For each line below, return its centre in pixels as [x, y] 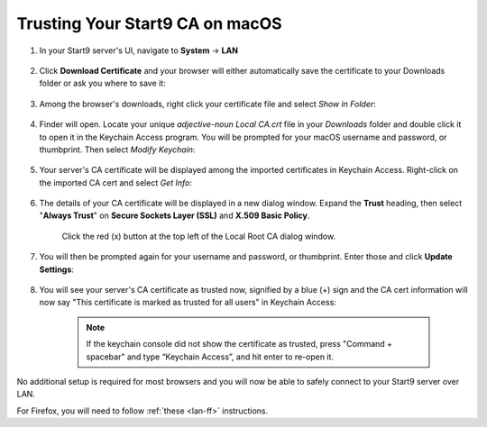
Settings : [56, 269]
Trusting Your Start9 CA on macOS [150, 23]
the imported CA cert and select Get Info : [116, 182]
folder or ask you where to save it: [102, 83]
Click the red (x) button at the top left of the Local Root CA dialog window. [199, 236]
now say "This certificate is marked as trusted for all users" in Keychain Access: [188, 303]
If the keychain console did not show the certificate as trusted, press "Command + [239, 344]
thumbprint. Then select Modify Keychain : [117, 150]
